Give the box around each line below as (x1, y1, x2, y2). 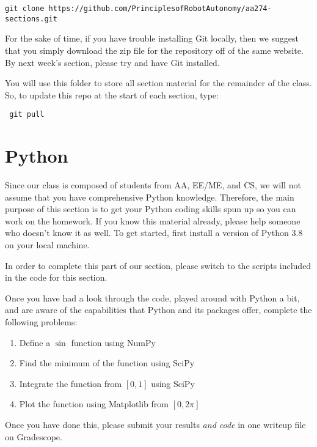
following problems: (5, 316, 78, 328)
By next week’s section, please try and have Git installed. (5, 56, 220, 68)
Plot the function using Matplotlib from (19, 397, 169, 410)
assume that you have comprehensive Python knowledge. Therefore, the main (5, 190, 294, 203)
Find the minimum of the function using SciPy (19, 356, 195, 369)
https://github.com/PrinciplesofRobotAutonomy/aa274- (48, 4, 272, 13)
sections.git (5, 14, 57, 23)
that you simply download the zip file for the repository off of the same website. (5, 43, 304, 56)
